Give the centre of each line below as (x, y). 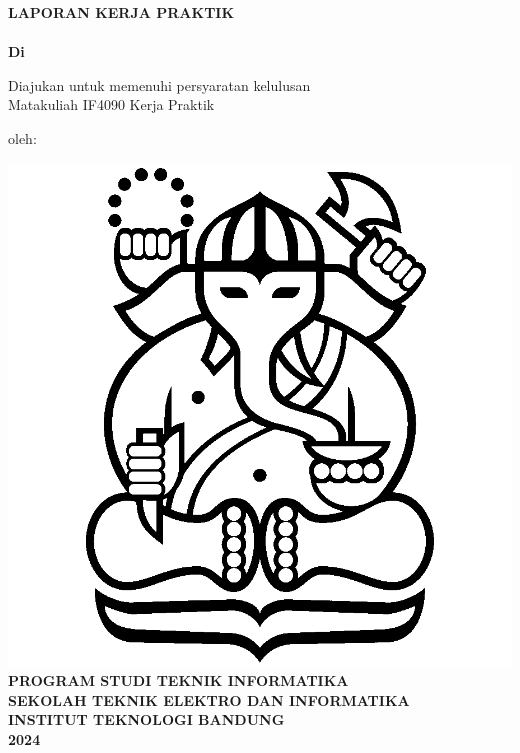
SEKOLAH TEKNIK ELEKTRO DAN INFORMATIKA (209, 699)
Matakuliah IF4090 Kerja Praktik (111, 104)
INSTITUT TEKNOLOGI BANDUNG (146, 719)
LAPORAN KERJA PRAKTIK (121, 12)
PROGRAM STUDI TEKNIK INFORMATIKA (178, 680)
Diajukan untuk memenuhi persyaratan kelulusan (159, 84)
